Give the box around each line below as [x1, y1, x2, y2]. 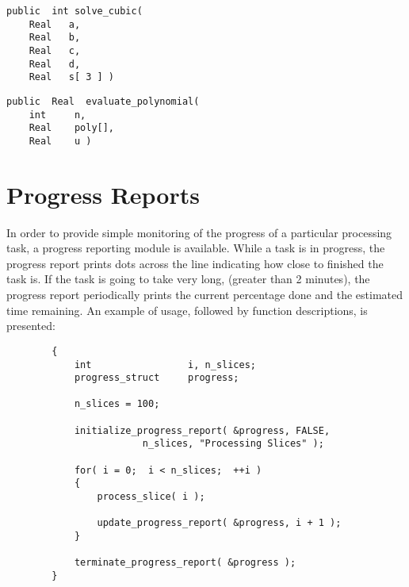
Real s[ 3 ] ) [29, 71, 115, 83]
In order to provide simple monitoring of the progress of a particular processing [6, 224, 392, 240]
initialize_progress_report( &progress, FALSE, [74, 424, 331, 436]
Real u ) [29, 135, 92, 147]
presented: [6, 317, 55, 334]
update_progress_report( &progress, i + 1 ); [97, 517, 342, 529]
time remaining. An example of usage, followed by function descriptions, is [6, 301, 368, 318]
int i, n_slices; [74, 359, 256, 370]
